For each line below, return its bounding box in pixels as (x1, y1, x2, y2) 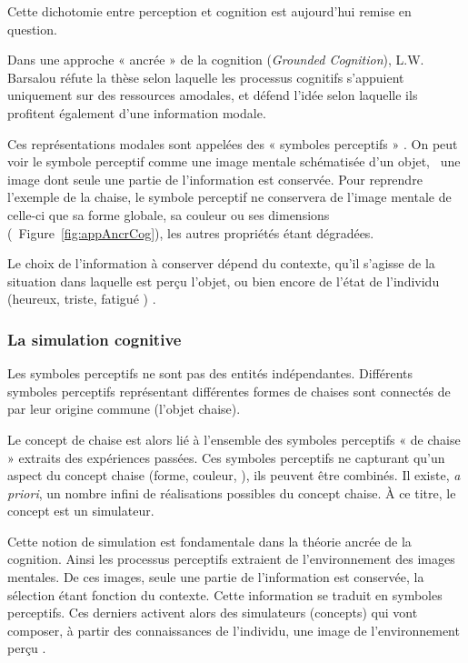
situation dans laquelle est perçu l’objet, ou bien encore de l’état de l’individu (7, 271, 440, 290)
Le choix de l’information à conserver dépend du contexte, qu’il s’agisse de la (7, 254, 435, 273)
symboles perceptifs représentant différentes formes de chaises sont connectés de (7, 381, 451, 400)
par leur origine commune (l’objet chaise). (7, 399, 241, 418)
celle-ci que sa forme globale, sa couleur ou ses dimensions (7, 205, 330, 224)
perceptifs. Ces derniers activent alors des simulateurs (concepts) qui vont (7, 603, 418, 622)
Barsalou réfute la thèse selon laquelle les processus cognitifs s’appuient (7, 67, 404, 86)
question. (7, 19, 57, 38)
